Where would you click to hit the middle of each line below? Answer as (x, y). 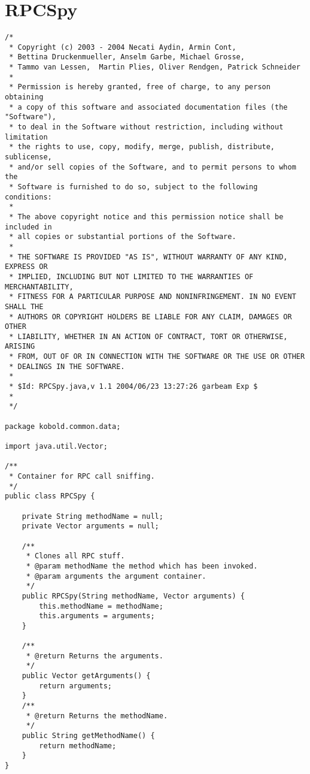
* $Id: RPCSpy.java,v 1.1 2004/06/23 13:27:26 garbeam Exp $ (133, 387)
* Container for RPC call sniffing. (82, 476)
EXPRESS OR (26, 267)
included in (28, 227)
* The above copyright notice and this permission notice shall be (146, 217)
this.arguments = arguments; (97, 616)
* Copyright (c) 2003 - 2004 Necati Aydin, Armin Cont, (123, 47)
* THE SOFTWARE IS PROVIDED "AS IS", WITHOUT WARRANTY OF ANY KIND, (148, 257)
